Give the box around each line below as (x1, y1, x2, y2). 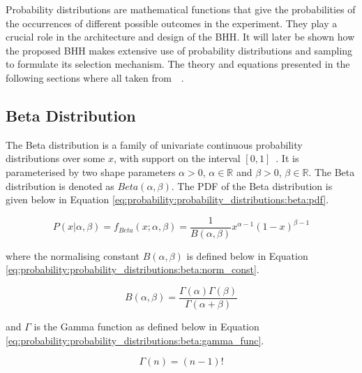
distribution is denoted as (6, 178, 114, 193)
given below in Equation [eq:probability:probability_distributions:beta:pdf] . (6, 192, 329, 207)
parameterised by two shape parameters (6, 164, 176, 179)
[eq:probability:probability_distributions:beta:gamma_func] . (6, 332, 264, 347)
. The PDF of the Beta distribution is (171, 178, 333, 193)
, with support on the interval (113, 151, 241, 166)
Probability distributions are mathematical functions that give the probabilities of (6, 2, 356, 16)
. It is (276, 151, 299, 166)
